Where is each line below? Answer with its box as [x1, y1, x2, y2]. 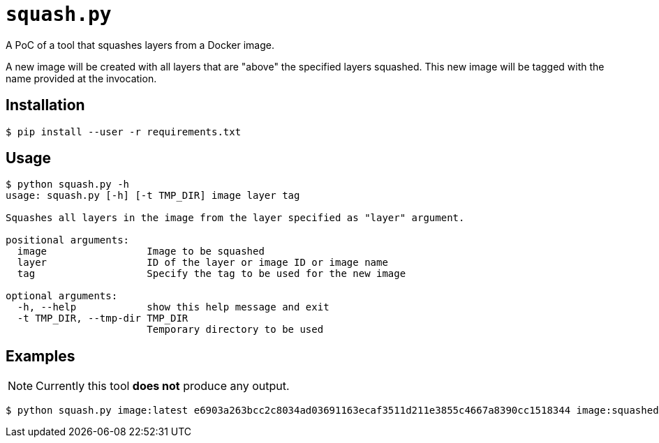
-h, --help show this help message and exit [17, 301, 329, 313]
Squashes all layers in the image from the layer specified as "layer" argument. [6, 212, 465, 224]
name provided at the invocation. [6, 72, 157, 84]
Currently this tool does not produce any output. [36, 379, 290, 393]
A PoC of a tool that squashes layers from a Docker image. [6, 38, 274, 51]
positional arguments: [6, 234, 130, 246]
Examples [6, 347, 75, 365]
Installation [6, 96, 85, 114]
